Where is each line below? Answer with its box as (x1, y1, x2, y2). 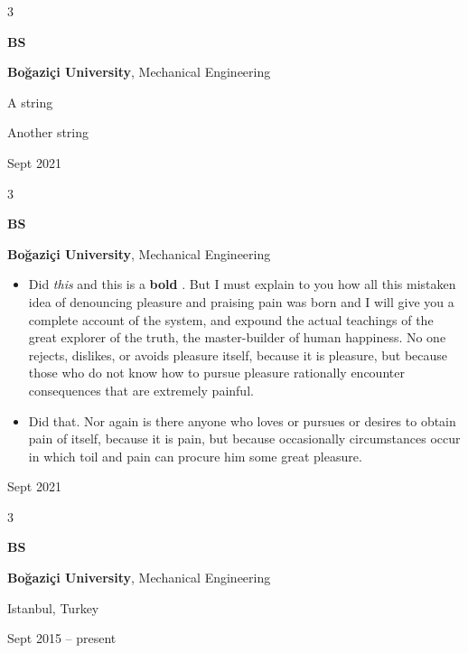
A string (7, 92, 53, 111)
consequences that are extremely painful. (28, 380, 254, 399)
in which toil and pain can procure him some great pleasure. (28, 446, 362, 465)
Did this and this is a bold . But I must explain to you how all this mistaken (28, 275, 456, 294)
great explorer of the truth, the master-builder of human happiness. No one (28, 328, 446, 347)
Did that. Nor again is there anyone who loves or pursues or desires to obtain (28, 411, 456, 430)
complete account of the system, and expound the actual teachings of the (28, 310, 434, 329)
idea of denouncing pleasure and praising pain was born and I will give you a (28, 292, 454, 311)
